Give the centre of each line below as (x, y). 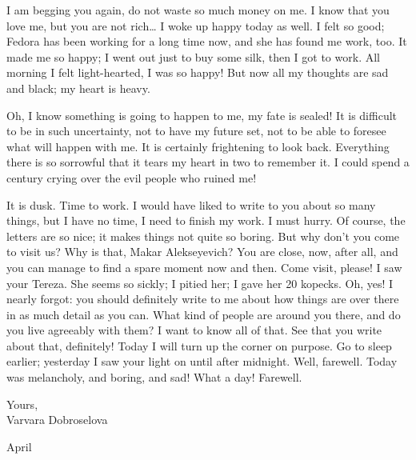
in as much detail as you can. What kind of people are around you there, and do (204, 314)
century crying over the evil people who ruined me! (132, 177)
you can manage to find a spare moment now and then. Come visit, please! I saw (204, 267)
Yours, (22, 404)
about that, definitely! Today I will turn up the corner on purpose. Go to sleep (199, 345)
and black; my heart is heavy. (78, 88)
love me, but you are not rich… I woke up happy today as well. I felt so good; (196, 25)
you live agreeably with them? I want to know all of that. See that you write (194, 330)
